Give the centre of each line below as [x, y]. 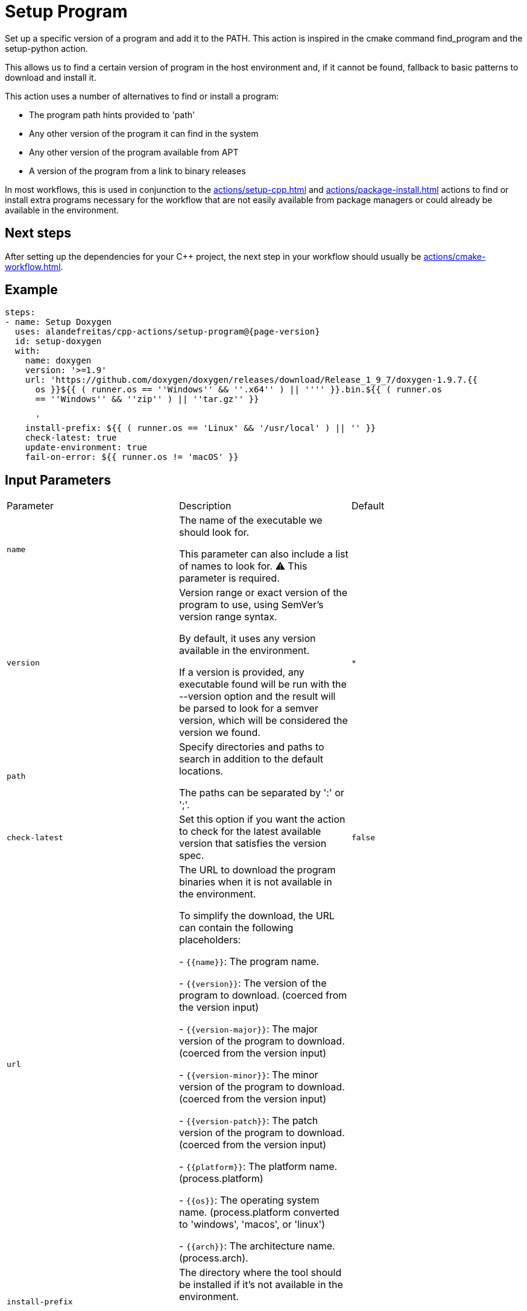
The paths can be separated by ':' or [261, 793]
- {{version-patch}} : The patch [248, 1121]
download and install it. [51, 77]
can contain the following [236, 928]
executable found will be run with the [263, 684]
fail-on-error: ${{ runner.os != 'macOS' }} [132, 457]
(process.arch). [213, 1258]
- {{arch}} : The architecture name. [257, 1246]
